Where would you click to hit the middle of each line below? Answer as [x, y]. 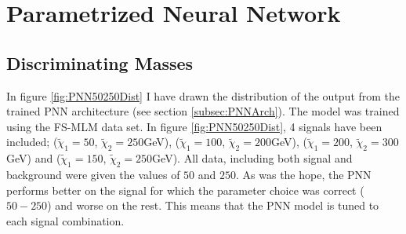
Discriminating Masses [100, 62]
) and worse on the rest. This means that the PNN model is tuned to [213, 205]
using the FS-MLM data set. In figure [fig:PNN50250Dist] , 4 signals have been [194, 126]
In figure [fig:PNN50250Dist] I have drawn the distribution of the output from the [203, 95]
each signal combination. [65, 220]
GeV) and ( [34, 158]
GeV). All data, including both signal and [252, 158]
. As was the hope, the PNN [304, 174]
